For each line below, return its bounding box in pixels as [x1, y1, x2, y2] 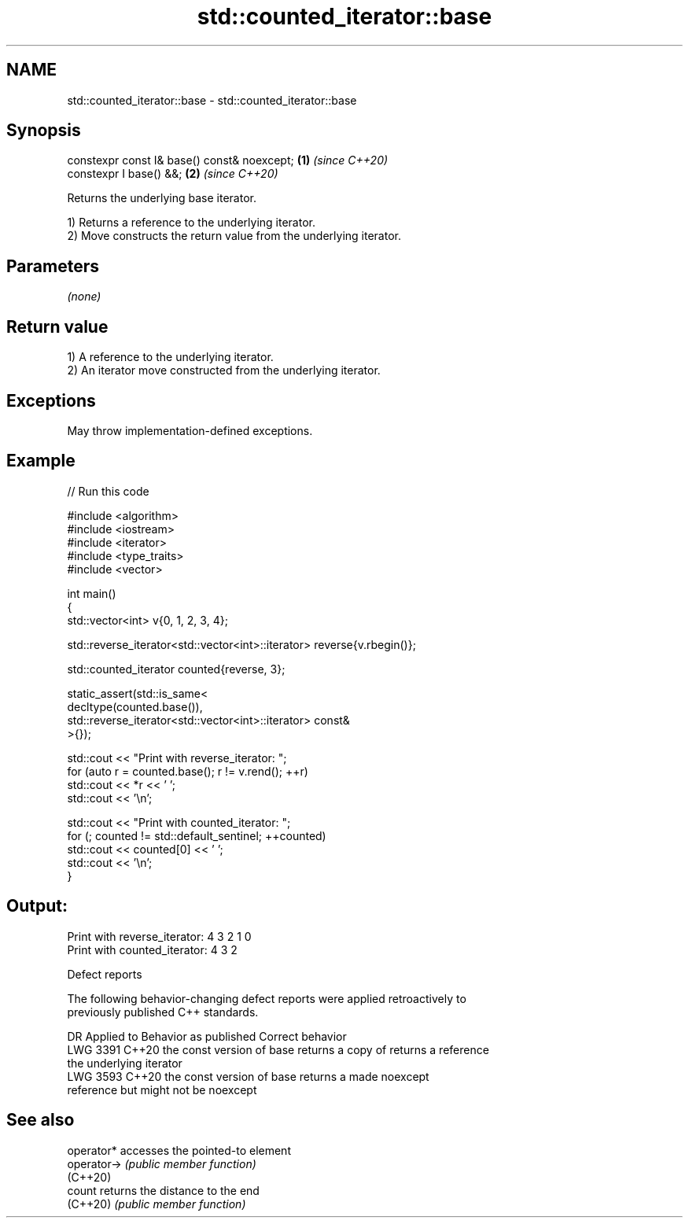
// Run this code [67, 484, 149, 498]
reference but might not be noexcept [67, 1082, 257, 1097]
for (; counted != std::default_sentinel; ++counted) [67, 828, 326, 842]
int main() [67, 586, 116, 600]
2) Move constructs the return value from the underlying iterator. [67, 229, 401, 243]
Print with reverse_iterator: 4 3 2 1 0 [67, 929, 252, 943]
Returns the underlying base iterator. [67, 191, 257, 205]
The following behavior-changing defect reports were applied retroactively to [67, 991, 466, 1005]
